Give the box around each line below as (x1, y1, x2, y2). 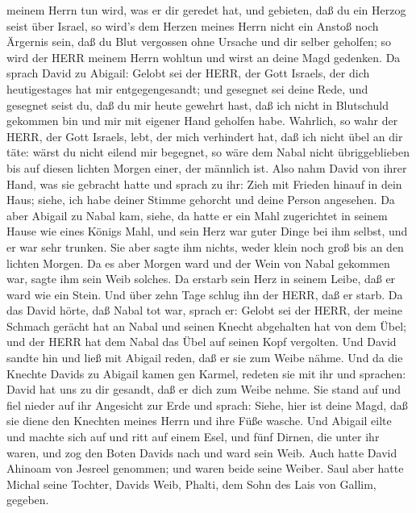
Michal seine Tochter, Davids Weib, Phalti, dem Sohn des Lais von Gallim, (6, 475, 376, 492)
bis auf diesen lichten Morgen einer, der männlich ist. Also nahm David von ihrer (6, 159, 407, 176)
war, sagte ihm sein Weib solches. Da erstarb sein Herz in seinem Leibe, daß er (6, 270, 396, 287)
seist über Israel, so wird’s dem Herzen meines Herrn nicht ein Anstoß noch (6, 17, 379, 34)
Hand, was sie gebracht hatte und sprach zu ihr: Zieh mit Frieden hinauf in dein (6, 175, 402, 192)
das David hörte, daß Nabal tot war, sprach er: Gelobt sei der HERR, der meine (6, 302, 402, 319)
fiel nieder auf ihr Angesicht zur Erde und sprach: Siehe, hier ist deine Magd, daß (6, 396, 408, 413)
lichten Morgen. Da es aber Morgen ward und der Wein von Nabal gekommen (6, 254, 390, 271)
